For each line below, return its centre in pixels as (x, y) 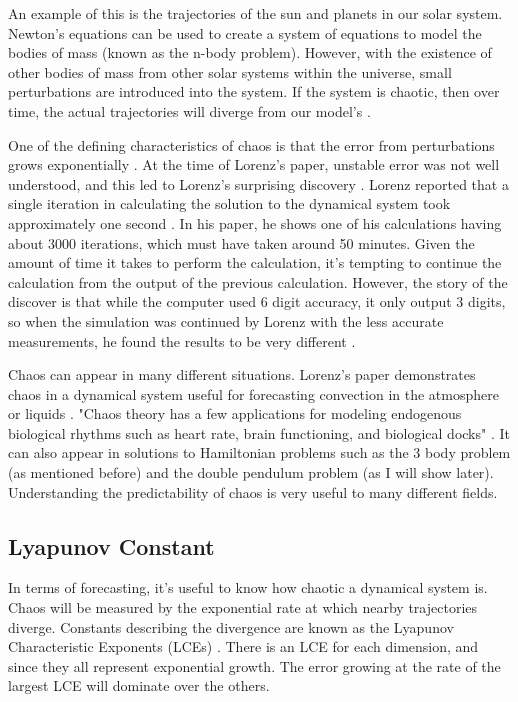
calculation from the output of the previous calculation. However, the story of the (258, 281)
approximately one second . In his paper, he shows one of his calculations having (255, 222)
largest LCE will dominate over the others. (139, 685)
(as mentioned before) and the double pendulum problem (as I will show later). (251, 472)
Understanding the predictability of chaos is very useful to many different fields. (253, 491)
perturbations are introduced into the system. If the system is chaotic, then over (254, 91)
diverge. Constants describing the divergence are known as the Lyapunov (231, 626)
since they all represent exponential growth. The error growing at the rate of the (254, 665)
